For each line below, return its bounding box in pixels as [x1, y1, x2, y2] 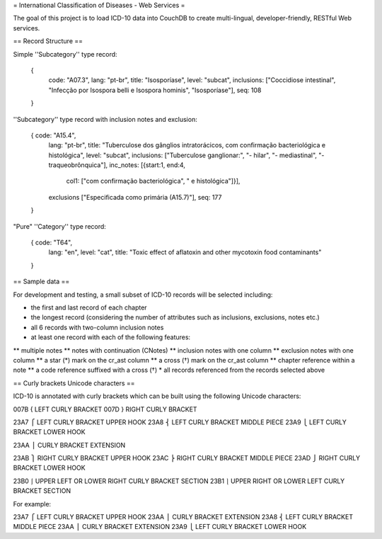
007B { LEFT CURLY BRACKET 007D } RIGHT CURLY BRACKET [13, 404, 197, 414]
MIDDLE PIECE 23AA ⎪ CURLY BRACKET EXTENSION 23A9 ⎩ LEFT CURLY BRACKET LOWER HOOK [13, 523, 307, 531]
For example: [13, 499, 52, 508]
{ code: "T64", [30, 238, 73, 247]
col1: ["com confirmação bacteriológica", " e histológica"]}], [66, 177, 241, 186]
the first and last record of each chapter [30, 303, 148, 312]
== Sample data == [13, 277, 70, 286]
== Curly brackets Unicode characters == [13, 379, 135, 387]
